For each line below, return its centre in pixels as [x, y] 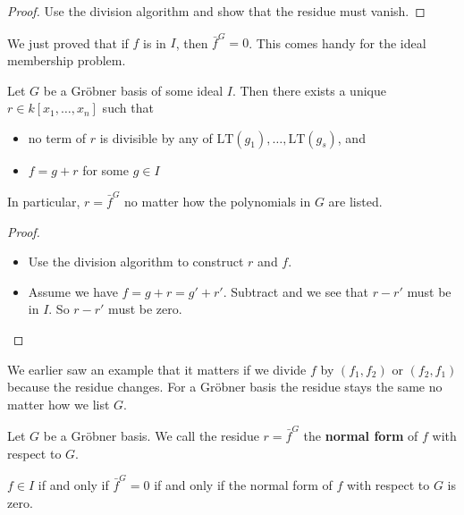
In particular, [44, 201]
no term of [57, 137]
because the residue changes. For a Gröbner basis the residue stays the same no [225, 387]
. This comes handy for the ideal [337, 42]
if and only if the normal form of [243, 484]
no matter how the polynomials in [218, 201]
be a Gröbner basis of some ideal [133, 90]
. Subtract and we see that [295, 291]
